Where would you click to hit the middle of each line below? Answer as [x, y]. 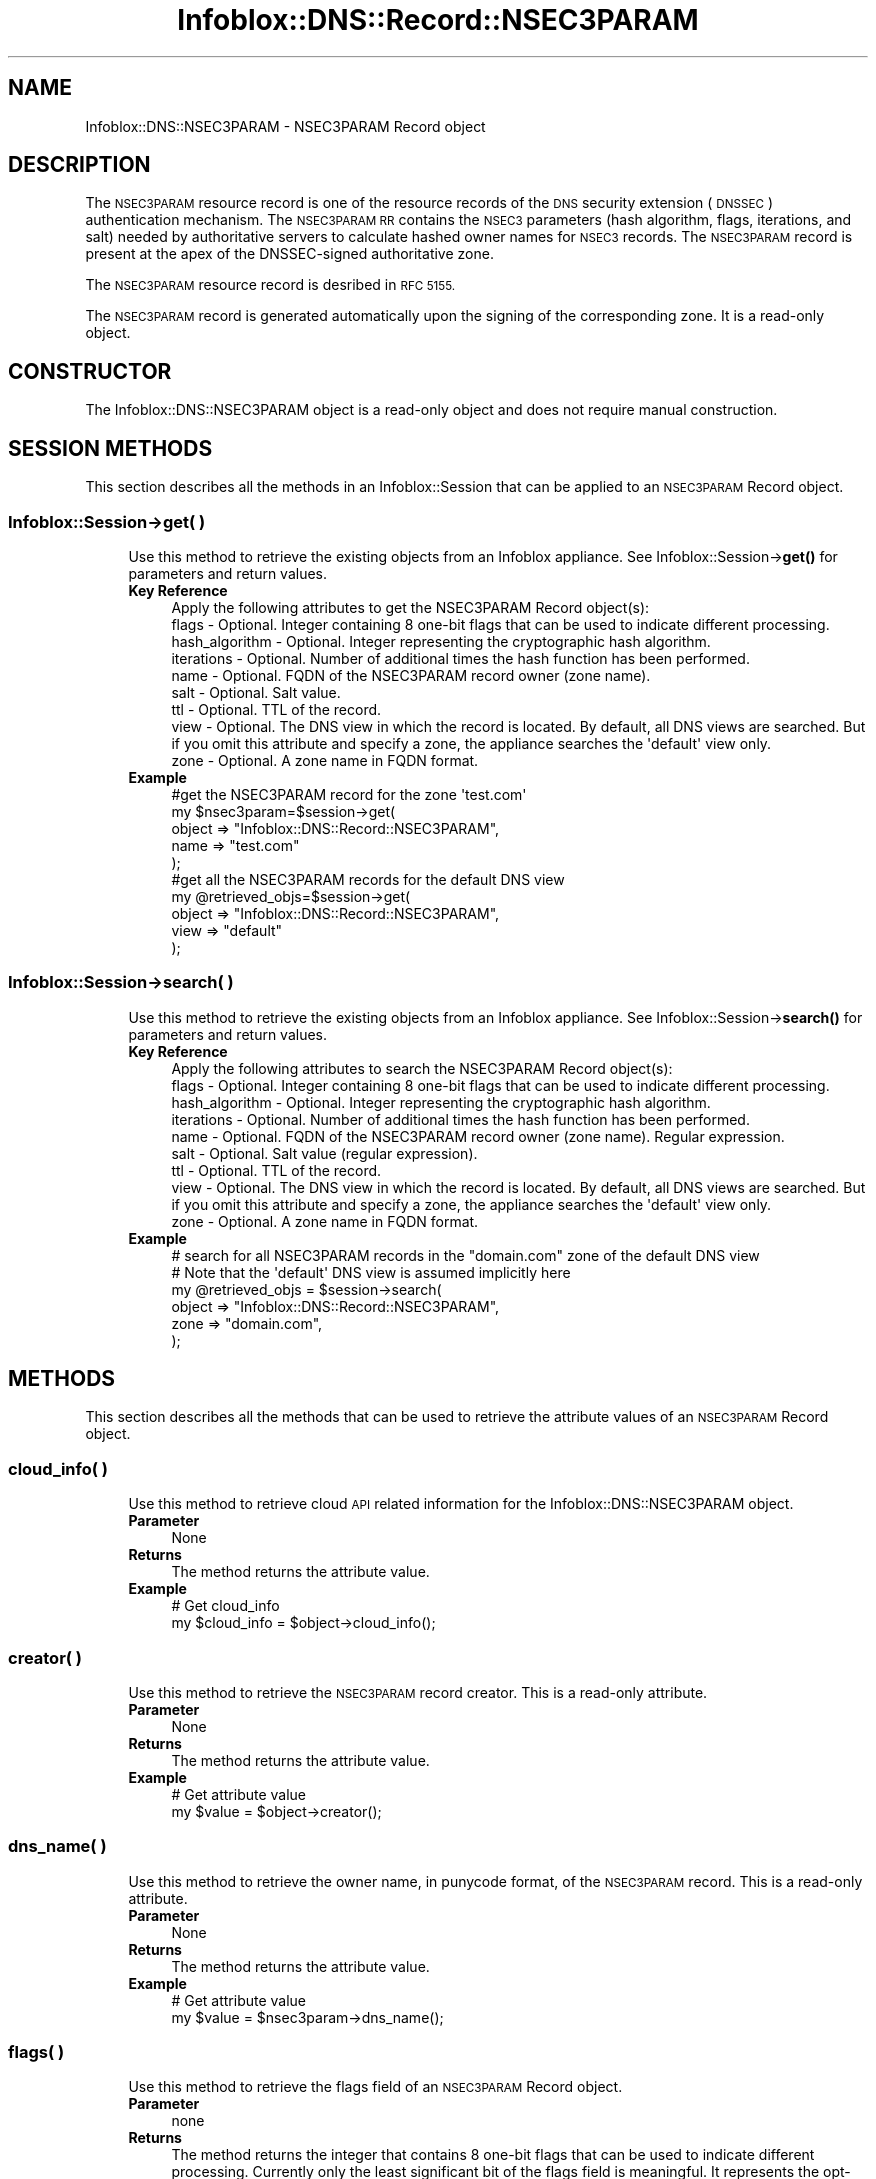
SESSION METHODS [110, 448]
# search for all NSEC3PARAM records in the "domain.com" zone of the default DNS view [465, 1255]
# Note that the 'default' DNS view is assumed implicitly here [371, 1272]
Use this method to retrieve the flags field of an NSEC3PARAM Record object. [375, 2087]
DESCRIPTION [79, 165]
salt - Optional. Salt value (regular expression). [324, 1153]
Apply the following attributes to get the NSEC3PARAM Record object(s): [410, 607]
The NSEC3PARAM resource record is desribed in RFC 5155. [270, 285]
